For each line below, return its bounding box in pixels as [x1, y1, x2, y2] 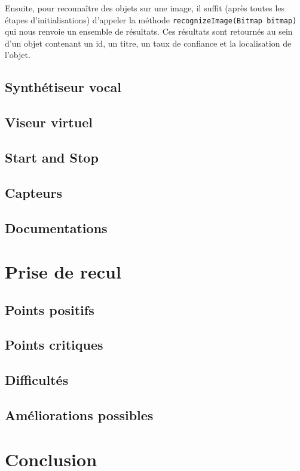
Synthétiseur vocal [5, 78, 121, 96]
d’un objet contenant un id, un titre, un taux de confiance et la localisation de [5, 36, 292, 49]
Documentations [5, 218, 108, 237]
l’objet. [5, 48, 30, 61]
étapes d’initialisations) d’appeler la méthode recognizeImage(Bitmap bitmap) [5, 13, 297, 26]
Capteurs [5, 183, 62, 201]
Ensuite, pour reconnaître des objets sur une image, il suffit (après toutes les [5, 2, 285, 14]
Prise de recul [5, 259, 121, 284]
